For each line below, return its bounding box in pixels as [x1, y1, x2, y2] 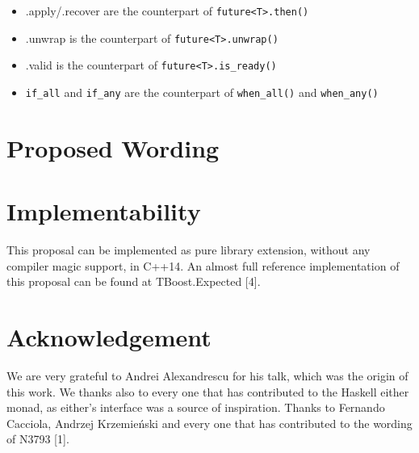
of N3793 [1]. [6, 430, 69, 447]
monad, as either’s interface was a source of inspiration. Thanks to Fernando [6, 399, 385, 416]
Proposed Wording [6, 131, 220, 164]
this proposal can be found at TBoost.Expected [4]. [6, 273, 261, 290]
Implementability [6, 195, 201, 228]
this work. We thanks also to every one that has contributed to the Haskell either [6, 383, 409, 400]
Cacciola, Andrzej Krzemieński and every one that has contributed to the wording [6, 414, 413, 431]
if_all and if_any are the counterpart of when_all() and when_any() [25, 83, 379, 100]
